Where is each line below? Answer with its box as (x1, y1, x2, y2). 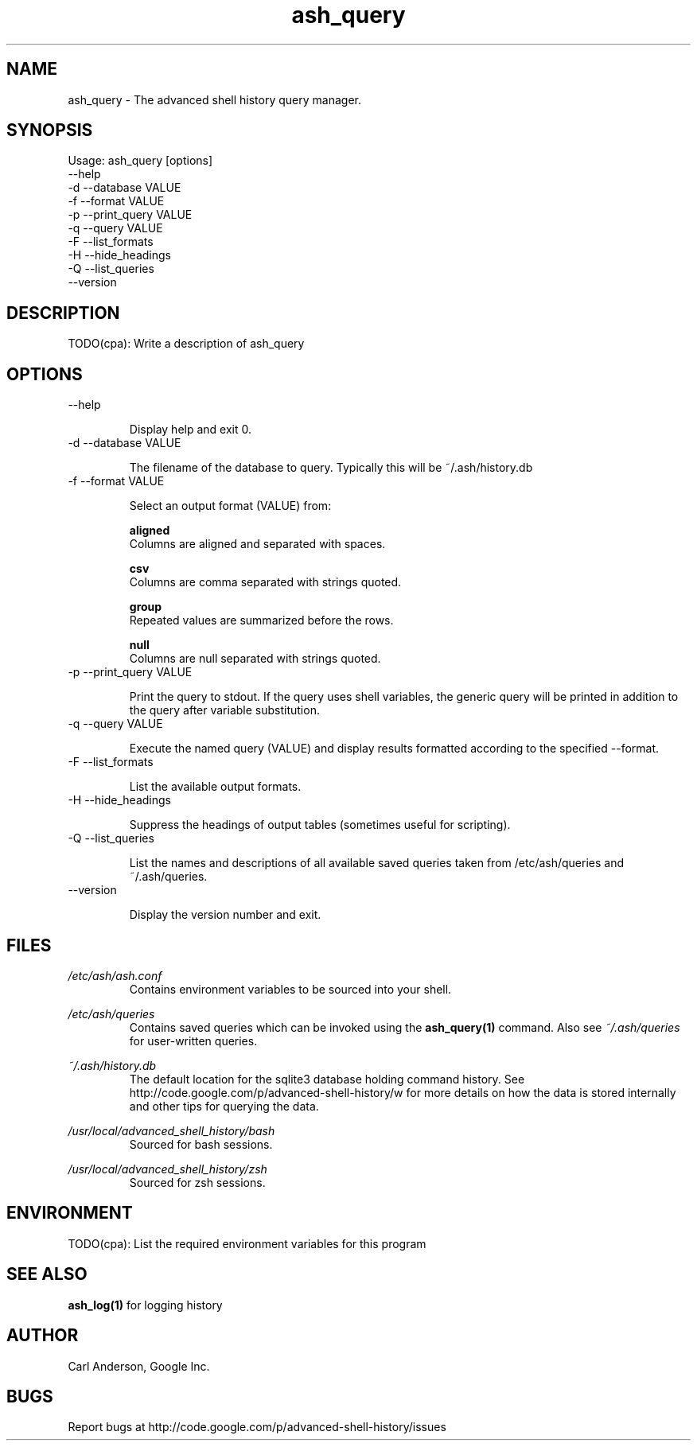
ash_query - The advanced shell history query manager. (68, 92, 361, 107)
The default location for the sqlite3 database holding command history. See (129, 1072, 525, 1086)
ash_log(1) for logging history (68, 1297, 223, 1312)
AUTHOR (6, 1325, 79, 1346)
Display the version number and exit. (129, 908, 321, 922)
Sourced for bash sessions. (129, 1137, 273, 1151)
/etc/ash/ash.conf (68, 968, 162, 982)
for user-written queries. (129, 1033, 258, 1048)
